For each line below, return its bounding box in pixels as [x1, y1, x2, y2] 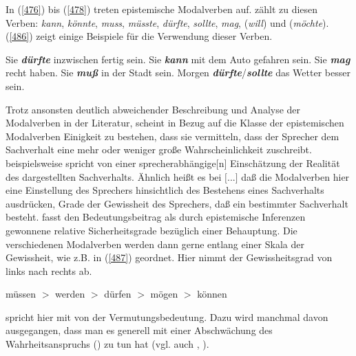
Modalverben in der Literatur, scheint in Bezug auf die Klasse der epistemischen [6, 115, 344, 130]
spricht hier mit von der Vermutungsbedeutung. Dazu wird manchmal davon [6, 309, 328, 324]
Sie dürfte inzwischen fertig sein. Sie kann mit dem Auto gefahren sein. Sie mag [6, 52, 350, 66]
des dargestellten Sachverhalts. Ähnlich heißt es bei [6, 169, 222, 183]
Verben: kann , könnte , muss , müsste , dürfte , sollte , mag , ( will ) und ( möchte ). [6, 15, 329, 30]
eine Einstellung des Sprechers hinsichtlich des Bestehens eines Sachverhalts [6, 183, 324, 197]
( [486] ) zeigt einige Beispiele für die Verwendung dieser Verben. [6, 29, 273, 43]
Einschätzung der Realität [230, 155, 340, 170]
